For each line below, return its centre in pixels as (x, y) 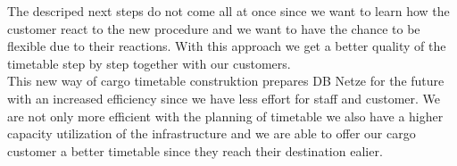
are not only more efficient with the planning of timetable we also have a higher (225, 116)
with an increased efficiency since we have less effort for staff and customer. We (224, 98)
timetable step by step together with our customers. (149, 63)
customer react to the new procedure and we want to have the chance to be (214, 28)
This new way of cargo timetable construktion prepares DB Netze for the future (226, 81)
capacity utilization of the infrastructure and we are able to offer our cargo (212, 133)
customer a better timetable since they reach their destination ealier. (195, 150)
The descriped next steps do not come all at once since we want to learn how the (228, 11)
